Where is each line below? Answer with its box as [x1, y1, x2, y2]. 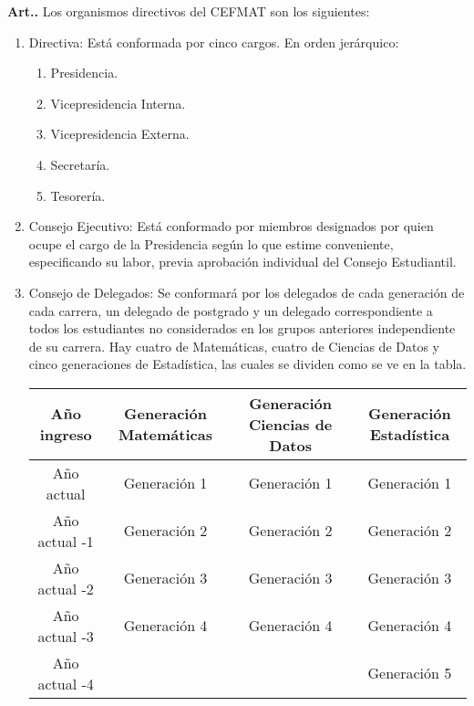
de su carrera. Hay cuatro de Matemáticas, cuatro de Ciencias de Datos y [28, 336, 439, 355]
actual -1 [37, 530, 94, 552]
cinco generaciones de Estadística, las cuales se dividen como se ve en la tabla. [28, 354, 467, 374]
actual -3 [37, 625, 94, 647]
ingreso [39, 424, 92, 446]
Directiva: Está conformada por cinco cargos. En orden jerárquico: [28, 32, 399, 51]
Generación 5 [367, 662, 452, 684]
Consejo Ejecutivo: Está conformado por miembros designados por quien [28, 216, 434, 236]
